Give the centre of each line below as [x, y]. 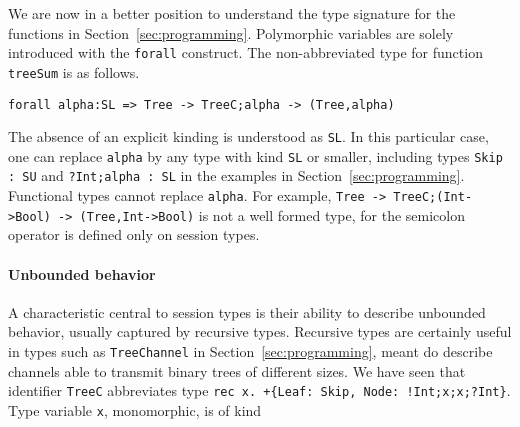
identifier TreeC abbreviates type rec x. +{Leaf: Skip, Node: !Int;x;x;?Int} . [259, 390]
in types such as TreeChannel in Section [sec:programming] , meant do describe [250, 351]
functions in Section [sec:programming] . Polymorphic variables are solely [231, 32]
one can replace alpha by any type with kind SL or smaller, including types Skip [255, 155]
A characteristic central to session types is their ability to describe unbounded [247, 311]
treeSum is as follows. [74, 71]
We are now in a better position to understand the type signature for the [232, 13]
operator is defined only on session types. [134, 234]
